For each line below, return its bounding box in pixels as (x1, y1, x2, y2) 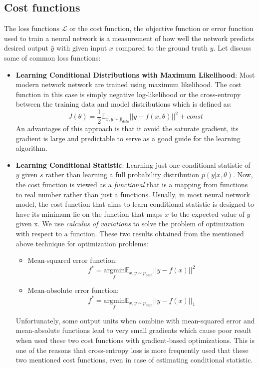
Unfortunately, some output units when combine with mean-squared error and (15, 315, 255, 325)
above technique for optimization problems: (15, 238, 148, 248)
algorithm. (15, 143, 47, 153)
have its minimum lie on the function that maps (15, 208, 163, 219)
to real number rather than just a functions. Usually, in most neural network (15, 189, 250, 199)
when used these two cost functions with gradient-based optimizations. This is (15, 334, 255, 345)
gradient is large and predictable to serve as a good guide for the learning (15, 133, 241, 143)
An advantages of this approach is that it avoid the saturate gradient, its (15, 123, 239, 134)
